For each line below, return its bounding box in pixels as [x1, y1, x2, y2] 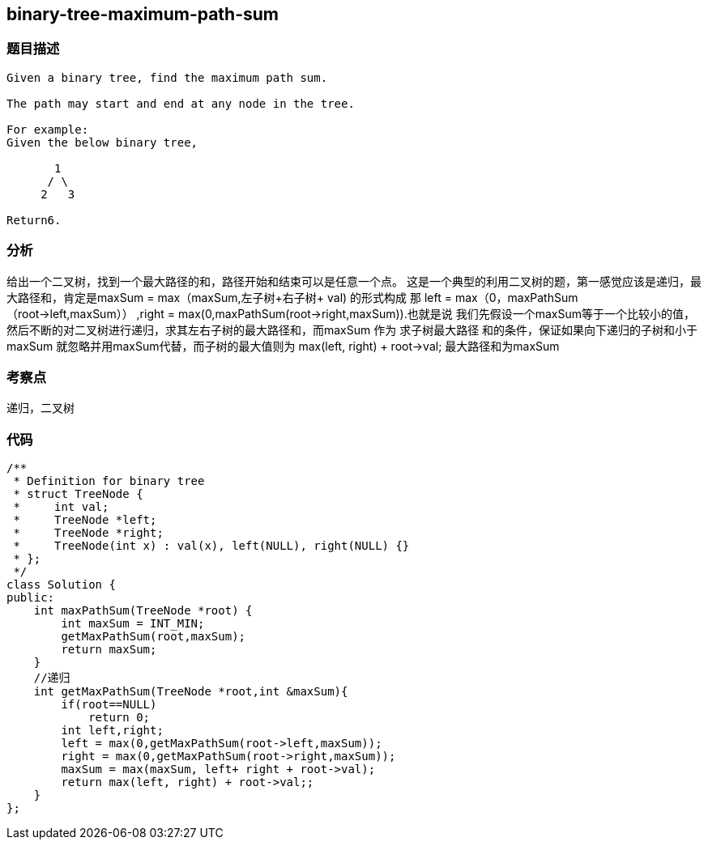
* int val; [13, 500, 109, 514]
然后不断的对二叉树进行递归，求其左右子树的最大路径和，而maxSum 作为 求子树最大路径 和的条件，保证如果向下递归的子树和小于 [6, 322, 698, 337]
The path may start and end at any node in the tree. [6, 96, 355, 110]
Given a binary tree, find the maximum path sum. [6, 70, 328, 84]
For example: [6, 122, 89, 136]
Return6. [6, 213, 62, 227]
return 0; [88, 711, 151, 725]
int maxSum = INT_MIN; [61, 617, 205, 631]
